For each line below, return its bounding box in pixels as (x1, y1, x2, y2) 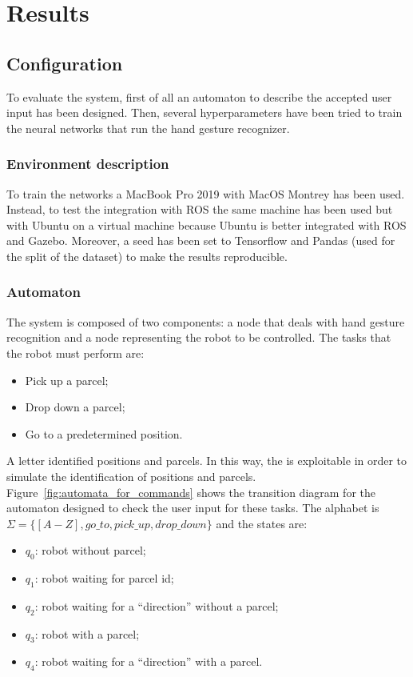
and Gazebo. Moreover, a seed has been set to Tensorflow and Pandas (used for (6, 232, 395, 249)
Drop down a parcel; (25, 399, 125, 415)
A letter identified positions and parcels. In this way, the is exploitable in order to (6, 452, 407, 469)
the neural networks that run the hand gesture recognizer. (6, 119, 290, 136)
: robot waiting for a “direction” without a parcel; (34, 597, 279, 614)
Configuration (6, 50, 123, 75)
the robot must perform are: (6, 344, 145, 361)
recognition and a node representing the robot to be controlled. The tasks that (6, 329, 391, 346)
